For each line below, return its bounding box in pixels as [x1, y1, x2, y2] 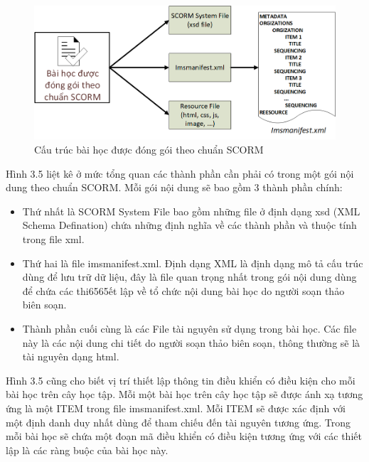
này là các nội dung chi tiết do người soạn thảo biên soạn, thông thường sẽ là [22, 335, 360, 350]
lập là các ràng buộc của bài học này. [6, 442, 169, 457]
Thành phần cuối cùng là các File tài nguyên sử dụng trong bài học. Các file [22, 321, 357, 335]
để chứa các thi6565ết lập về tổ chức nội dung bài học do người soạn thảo [22, 283, 345, 298]
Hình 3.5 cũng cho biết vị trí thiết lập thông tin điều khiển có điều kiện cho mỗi [6, 372, 355, 387]
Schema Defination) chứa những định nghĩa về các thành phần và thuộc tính [22, 217, 357, 232]
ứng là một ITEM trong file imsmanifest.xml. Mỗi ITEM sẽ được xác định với [6, 400, 346, 415]
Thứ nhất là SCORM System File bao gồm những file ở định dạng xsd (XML [22, 203, 360, 218]
